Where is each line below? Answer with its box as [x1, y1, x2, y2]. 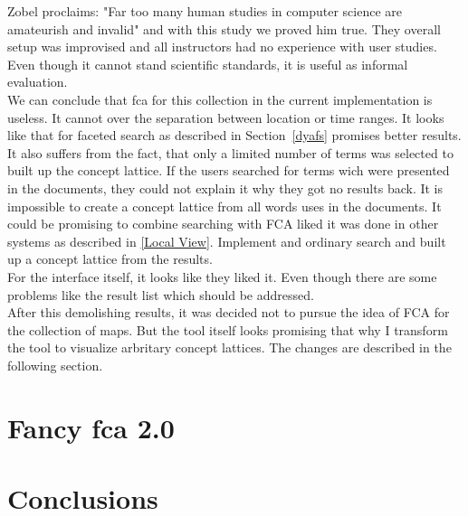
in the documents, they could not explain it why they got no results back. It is [7, 178, 444, 197]
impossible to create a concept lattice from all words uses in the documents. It [7, 196, 442, 215]
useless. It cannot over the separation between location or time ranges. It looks [7, 108, 444, 127]
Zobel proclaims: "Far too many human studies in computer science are [7, 2, 402, 20]
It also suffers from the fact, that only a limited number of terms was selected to [7, 143, 454, 162]
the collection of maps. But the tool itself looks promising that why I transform [7, 320, 448, 339]
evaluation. [7, 72, 68, 91]
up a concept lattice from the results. [7, 249, 213, 268]
